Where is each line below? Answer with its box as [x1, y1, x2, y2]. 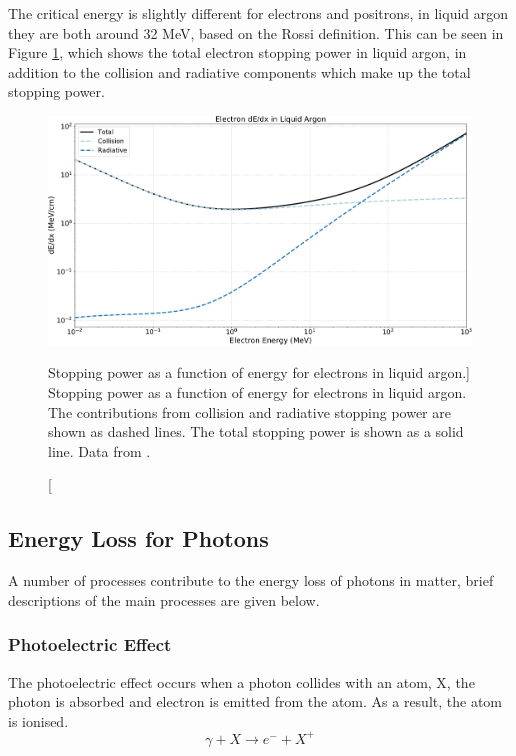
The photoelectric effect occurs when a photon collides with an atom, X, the [8, 671, 475, 692]
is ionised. [8, 710, 69, 731]
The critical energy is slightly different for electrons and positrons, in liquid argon [8, 3, 509, 23]
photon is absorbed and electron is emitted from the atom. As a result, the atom [8, 691, 503, 712]
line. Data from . [48, 440, 151, 461]
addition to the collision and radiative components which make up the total [8, 61, 471, 82]
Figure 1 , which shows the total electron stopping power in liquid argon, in [8, 42, 467, 63]
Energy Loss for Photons [8, 523, 269, 554]
